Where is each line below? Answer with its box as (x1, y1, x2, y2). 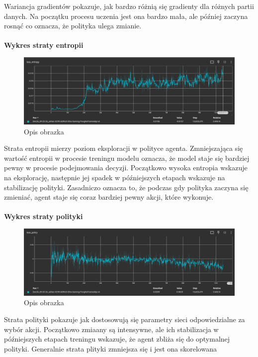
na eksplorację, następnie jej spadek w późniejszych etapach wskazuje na (4, 172, 225, 182)
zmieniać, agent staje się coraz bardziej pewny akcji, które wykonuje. (4, 192, 214, 202)
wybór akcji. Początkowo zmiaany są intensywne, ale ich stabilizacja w (4, 324, 219, 334)
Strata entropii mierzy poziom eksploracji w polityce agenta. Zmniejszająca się (4, 143, 243, 153)
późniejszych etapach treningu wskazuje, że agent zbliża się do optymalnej (4, 334, 230, 344)
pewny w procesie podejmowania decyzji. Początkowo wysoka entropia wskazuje (4, 162, 248, 173)
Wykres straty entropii (4, 40, 84, 50)
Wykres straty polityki (4, 211, 83, 222)
